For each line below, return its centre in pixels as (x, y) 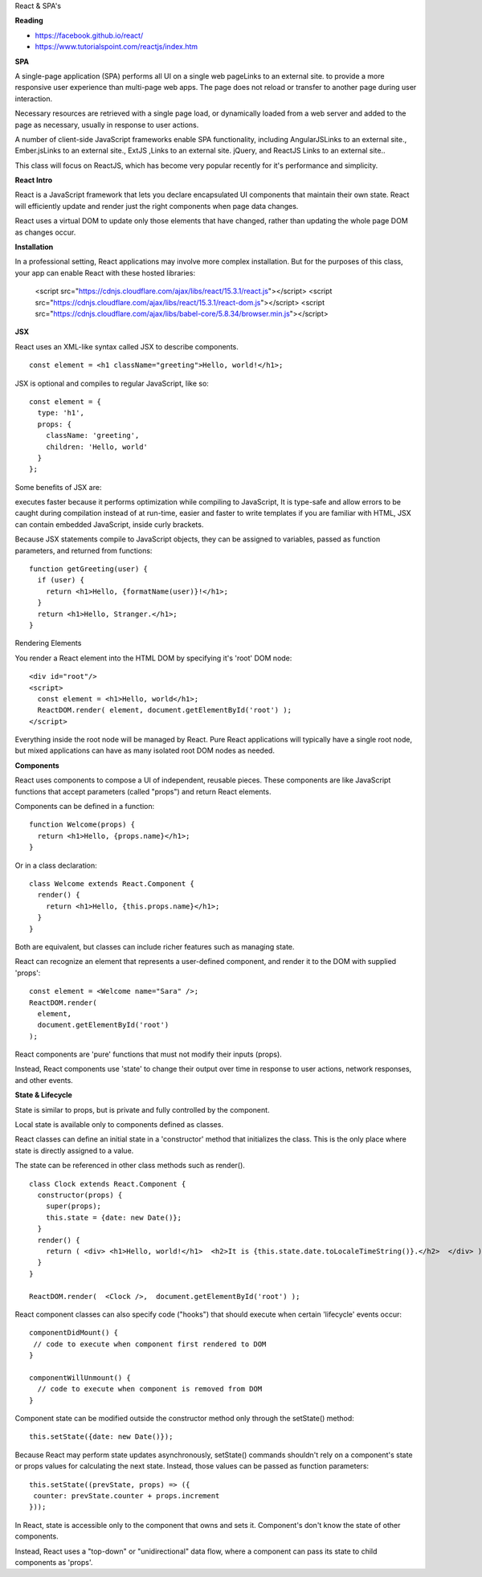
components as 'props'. (54, 1562)
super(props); (74, 1206)
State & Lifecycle (43, 1095)
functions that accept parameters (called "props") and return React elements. (143, 791)
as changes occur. (45, 232)
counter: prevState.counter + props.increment (127, 1495)
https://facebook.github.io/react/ (89, 35)
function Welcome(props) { (82, 825)
